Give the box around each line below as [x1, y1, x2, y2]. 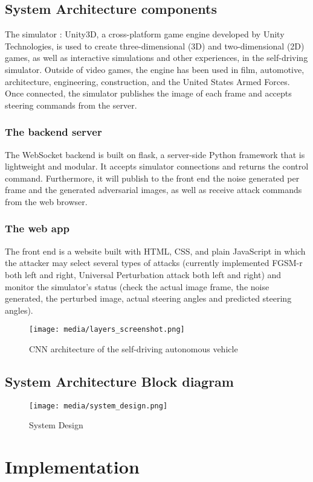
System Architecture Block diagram [5, 372, 234, 390]
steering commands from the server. [5, 98, 137, 111]
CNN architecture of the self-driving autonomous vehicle [29, 342, 238, 355]
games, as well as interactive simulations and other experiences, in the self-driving [5, 51, 308, 64]
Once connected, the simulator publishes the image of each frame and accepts [5, 87, 292, 100]
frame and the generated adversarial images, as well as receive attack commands [5, 183, 302, 196]
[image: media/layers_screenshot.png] [29, 325, 185, 334]
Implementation [5, 454, 140, 479]
